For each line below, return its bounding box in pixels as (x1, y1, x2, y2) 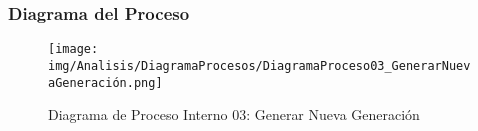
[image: (48, 42, 99, 57)
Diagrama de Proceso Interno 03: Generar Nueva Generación (48, 104, 420, 125)
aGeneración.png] (48, 75, 163, 90)
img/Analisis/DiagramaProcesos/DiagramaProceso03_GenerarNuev (48, 58, 471, 73)
